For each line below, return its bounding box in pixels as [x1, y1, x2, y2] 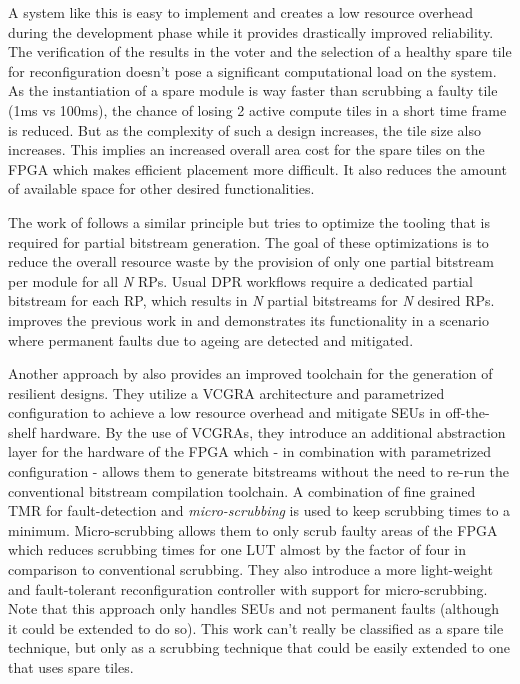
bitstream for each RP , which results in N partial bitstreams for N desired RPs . [8, 290, 495, 311]
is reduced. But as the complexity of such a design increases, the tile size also [8, 119, 481, 140]
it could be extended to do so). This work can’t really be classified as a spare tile [8, 617, 504, 638]
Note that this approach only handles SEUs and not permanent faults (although [8, 598, 500, 619]
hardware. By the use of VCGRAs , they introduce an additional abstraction [40, 421, 506, 442]
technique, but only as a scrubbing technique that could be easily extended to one [8, 637, 510, 658]
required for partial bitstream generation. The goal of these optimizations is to [8, 231, 489, 252]
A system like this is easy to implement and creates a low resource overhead [8, 2, 473, 22]
